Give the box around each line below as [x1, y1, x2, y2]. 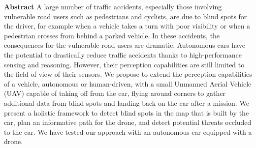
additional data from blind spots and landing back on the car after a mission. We [4, 97, 249, 108]
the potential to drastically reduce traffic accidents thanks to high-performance [4, 49, 242, 59]
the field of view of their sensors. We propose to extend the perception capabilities [4, 69, 252, 79]
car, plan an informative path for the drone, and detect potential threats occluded [4, 117, 252, 127]
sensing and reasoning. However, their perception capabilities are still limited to [4, 59, 245, 69]
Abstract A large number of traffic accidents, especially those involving [4, 1, 222, 11]
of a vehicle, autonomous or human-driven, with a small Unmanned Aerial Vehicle [4, 78, 252, 89]
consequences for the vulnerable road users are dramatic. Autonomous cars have [4, 40, 245, 50]
